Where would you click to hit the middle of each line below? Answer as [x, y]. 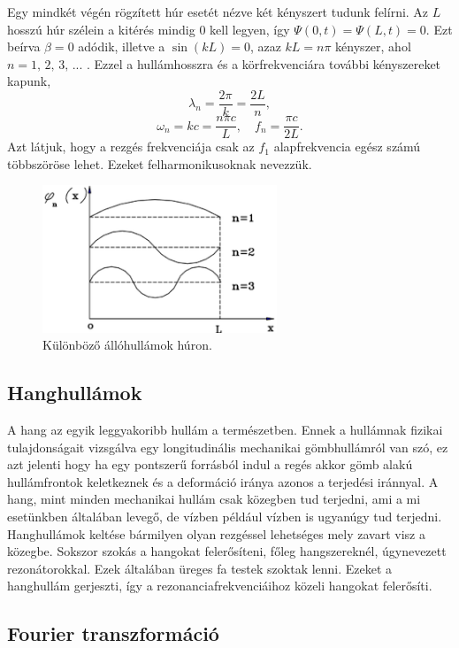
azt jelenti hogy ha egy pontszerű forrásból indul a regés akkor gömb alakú [210, 464]
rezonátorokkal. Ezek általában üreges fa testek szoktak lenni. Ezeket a [200, 568]
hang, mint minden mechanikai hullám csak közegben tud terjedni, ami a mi [214, 499]
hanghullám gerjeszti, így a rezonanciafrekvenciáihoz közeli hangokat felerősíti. [220, 586]
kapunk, [29, 81]
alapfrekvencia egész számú [347, 147]
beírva [24, 46]
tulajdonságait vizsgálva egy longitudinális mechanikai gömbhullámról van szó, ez [228, 447]
